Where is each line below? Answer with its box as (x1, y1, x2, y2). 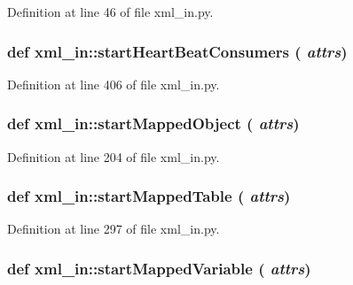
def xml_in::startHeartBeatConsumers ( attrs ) (7, 40, 348, 62)
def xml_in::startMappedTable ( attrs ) (7, 185, 291, 207)
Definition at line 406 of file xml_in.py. (7, 74, 220, 93)
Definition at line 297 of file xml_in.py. (7, 220, 220, 238)
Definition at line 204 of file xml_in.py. (7, 147, 220, 166)
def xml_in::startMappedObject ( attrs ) (7, 112, 300, 135)
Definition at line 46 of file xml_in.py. (7, 3, 214, 20)
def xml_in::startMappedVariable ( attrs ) (7, 257, 311, 279)
